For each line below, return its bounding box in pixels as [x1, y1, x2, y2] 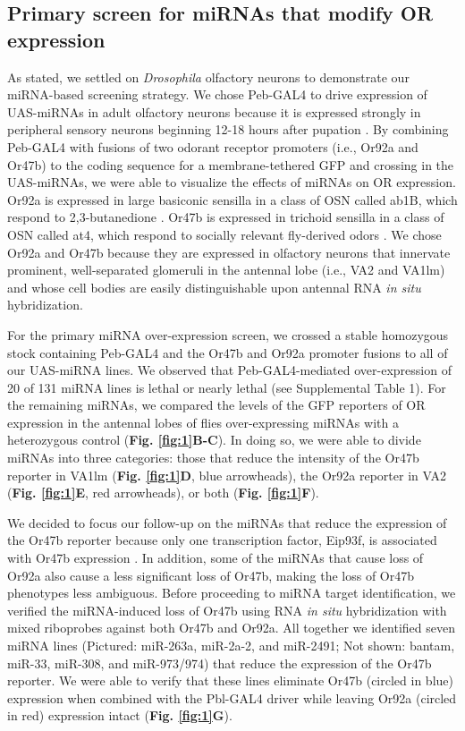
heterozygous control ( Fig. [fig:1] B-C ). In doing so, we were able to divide [7, 430, 421, 449]
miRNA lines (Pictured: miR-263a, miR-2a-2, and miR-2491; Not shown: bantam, [7, 636, 455, 654]
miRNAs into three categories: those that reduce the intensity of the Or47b [7, 448, 419, 467]
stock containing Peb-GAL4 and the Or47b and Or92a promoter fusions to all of [7, 343, 448, 361]
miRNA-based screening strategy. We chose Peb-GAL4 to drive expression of [7, 85, 427, 104]
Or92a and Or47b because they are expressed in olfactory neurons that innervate [7, 242, 451, 261]
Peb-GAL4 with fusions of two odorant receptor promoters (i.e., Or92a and [7, 137, 418, 156]
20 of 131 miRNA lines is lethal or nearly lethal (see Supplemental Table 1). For [7, 378, 446, 396]
